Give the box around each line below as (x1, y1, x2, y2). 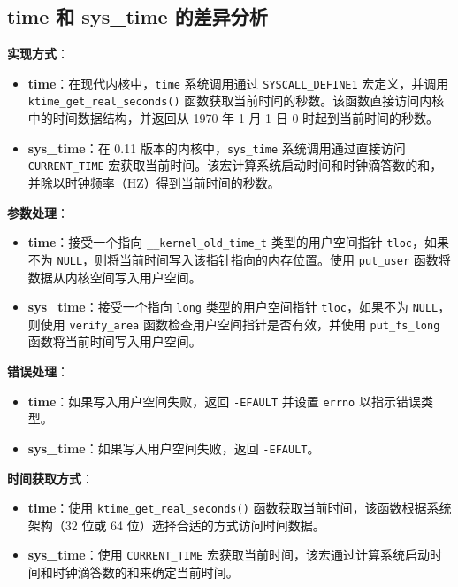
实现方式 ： (7, 44, 69, 63)
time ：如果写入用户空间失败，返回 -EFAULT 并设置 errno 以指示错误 (27, 391, 421, 410)
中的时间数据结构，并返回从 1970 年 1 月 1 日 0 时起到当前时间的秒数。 (27, 109, 439, 127)
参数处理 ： (7, 203, 69, 221)
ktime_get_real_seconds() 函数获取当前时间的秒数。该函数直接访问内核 (27, 91, 445, 110)
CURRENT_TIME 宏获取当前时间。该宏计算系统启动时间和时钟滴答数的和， (27, 156, 443, 174)
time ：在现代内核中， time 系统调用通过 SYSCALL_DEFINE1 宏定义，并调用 (27, 73, 449, 92)
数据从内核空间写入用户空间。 (27, 267, 202, 286)
